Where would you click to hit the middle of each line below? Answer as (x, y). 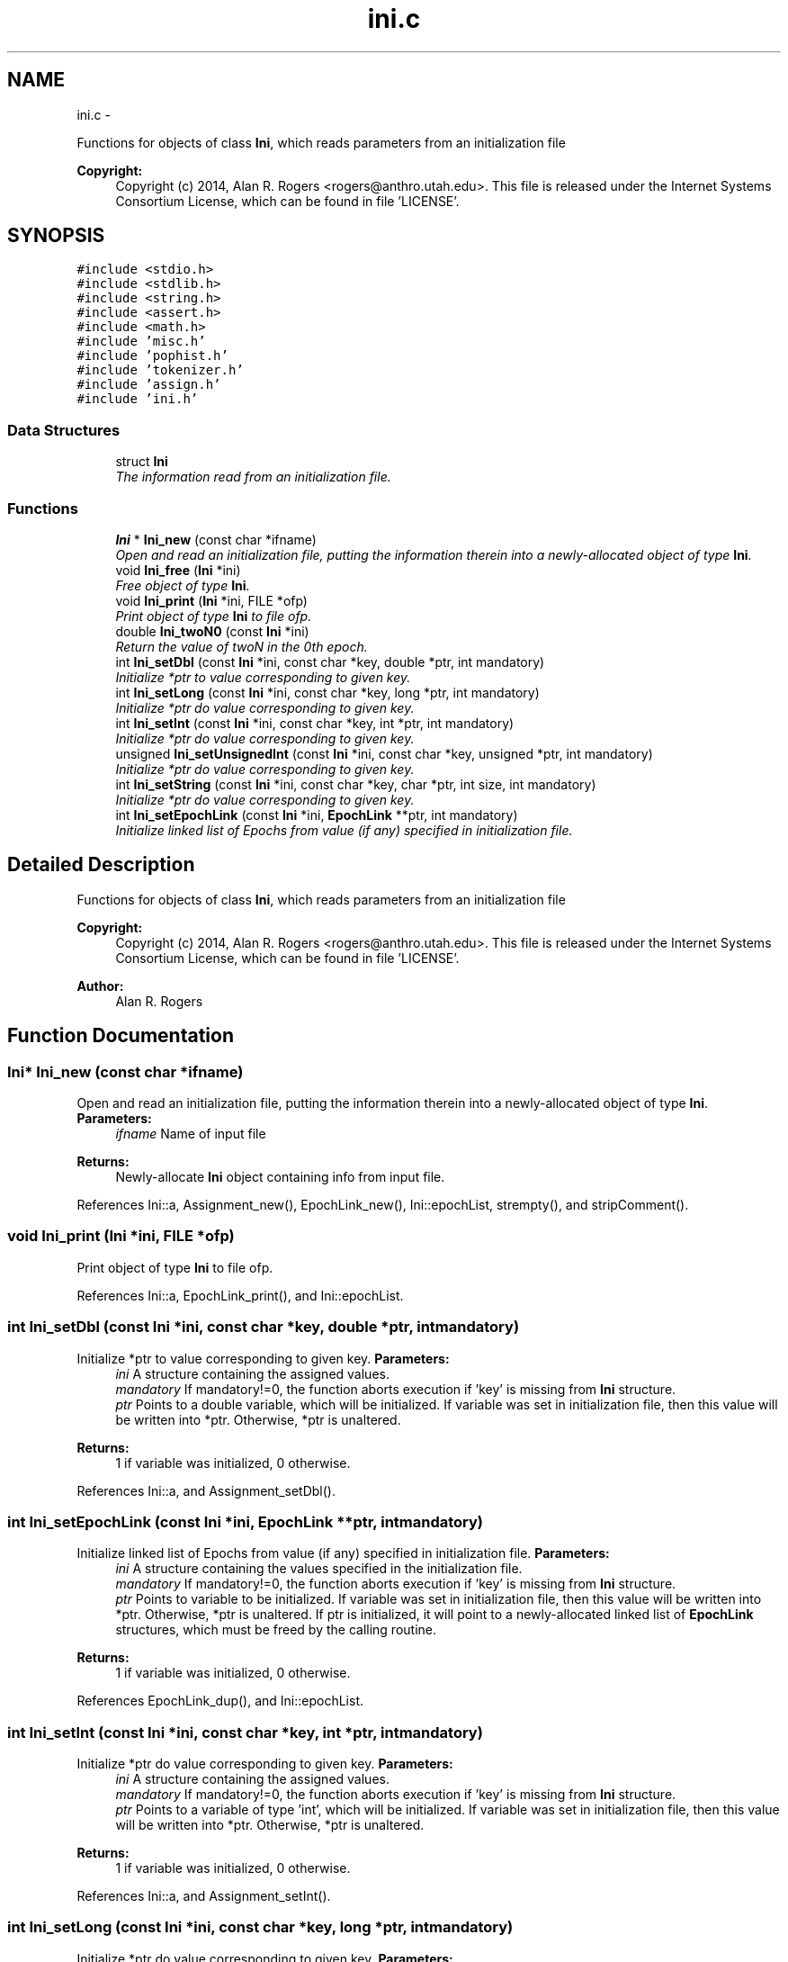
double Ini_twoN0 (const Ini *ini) (212, 631)
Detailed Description (101, 865)
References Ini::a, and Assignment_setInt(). (204, 1896)
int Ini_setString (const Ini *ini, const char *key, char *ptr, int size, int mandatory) (356, 784)
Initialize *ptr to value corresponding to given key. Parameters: (263, 1358)
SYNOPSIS (56, 236)
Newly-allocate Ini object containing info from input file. (280, 1177)
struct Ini (142, 462)
